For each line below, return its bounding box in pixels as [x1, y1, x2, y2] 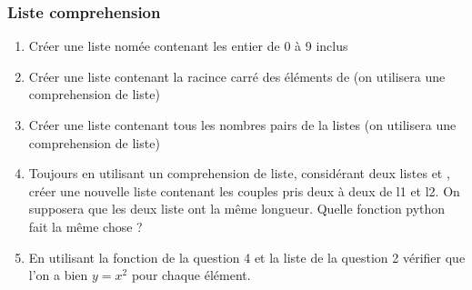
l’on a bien [28, 265, 88, 285]
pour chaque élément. [131, 265, 251, 285]
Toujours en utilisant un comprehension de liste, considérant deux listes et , [28, 164, 450, 183]
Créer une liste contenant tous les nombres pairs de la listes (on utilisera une [28, 115, 457, 134]
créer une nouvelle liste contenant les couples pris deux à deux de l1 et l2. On [28, 181, 460, 200]
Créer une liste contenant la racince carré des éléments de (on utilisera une [28, 66, 446, 85]
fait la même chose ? [28, 216, 143, 235]
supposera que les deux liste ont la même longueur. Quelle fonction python [28, 199, 446, 218]
